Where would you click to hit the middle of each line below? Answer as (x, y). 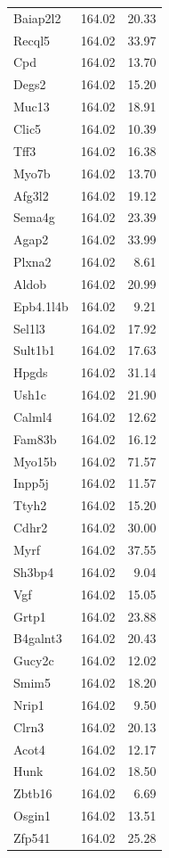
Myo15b (35, 461)
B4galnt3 (38, 638)
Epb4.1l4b (41, 305)
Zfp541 (32, 837)
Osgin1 (32, 816)
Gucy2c (34, 660)
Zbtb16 (33, 793)
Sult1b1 (34, 350)
